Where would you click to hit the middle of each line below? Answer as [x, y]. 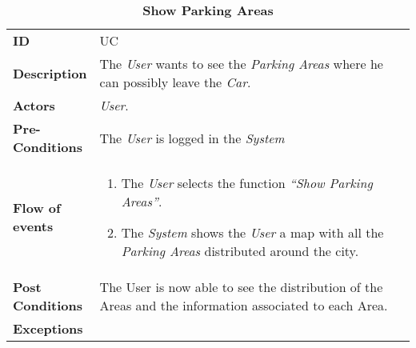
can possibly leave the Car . [175, 82]
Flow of [37, 208]
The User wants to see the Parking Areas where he [241, 64]
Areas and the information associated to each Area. [244, 305]
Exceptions [48, 328]
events [33, 226]
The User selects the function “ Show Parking [247, 183]
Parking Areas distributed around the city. [240, 251]
